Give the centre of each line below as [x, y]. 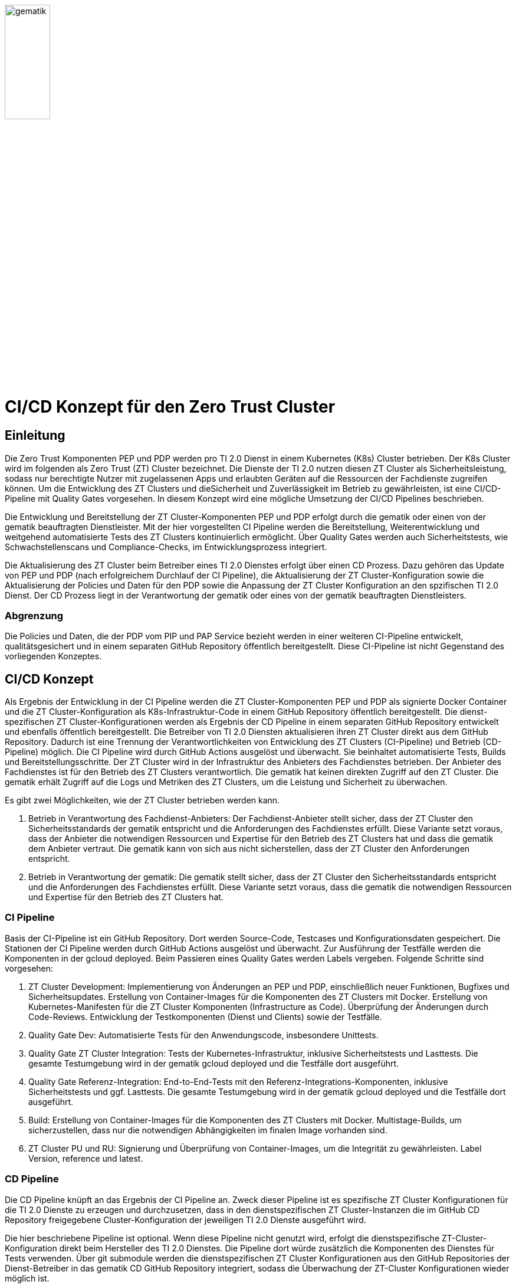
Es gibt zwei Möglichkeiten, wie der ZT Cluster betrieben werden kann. [142, 800]
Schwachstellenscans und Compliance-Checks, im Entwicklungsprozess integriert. [166, 547]
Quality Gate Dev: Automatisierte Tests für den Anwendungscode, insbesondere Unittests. [203, 1035]
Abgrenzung [34, 615]
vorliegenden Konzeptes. [53, 656]
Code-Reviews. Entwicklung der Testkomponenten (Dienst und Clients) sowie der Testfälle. [205, 1016]
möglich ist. [27, 1278]
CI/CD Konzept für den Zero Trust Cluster [170, 407]
